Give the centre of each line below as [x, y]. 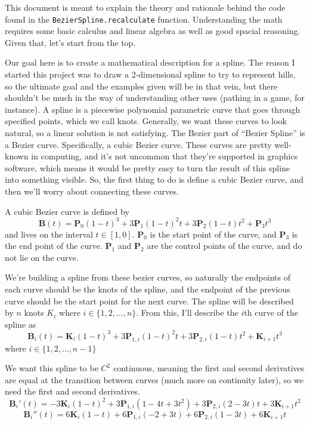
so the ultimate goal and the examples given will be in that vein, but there [141, 86]
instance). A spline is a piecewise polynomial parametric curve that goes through [153, 109]
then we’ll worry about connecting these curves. [92, 191]
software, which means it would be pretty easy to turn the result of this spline [148, 167]
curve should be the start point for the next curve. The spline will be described [149, 301]
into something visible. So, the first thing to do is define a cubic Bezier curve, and [154, 179]
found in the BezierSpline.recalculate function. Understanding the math [144, 19]
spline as [21, 324]
